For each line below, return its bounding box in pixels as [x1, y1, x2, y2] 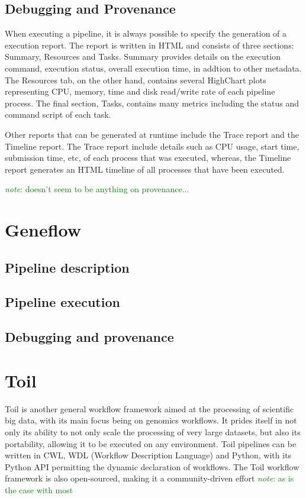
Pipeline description [5, 258, 130, 276]
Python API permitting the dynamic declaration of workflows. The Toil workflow [5, 460, 299, 473]
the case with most [5, 483, 73, 496]
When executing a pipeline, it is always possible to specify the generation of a [5, 27, 287, 40]
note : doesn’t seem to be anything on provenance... [5, 183, 189, 195]
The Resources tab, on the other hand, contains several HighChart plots [5, 73, 266, 86]
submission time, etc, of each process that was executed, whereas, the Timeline [5, 151, 291, 164]
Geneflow [5, 218, 82, 242]
